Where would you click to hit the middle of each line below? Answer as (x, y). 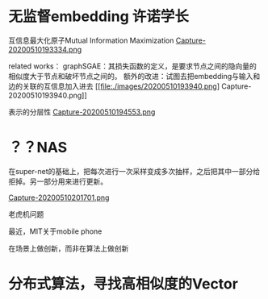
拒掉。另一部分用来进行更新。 (58, 181)
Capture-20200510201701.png (59, 197)
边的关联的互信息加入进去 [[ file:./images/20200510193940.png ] (114, 86)
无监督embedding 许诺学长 (99, 17)
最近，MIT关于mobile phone (55, 231)
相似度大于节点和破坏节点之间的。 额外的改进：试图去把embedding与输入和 (134, 76)
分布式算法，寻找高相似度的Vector (123, 284)
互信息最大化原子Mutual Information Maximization (91, 40)
